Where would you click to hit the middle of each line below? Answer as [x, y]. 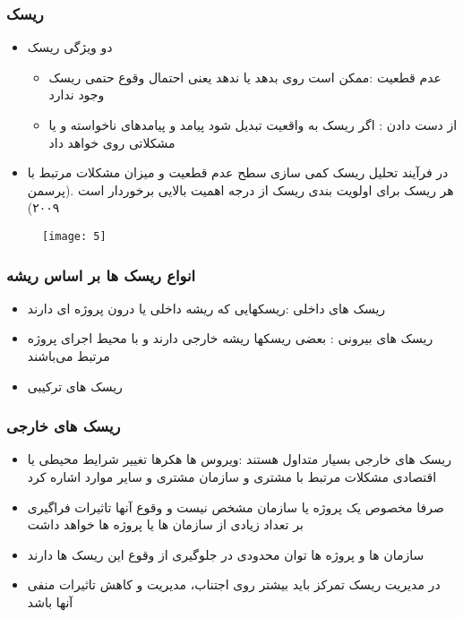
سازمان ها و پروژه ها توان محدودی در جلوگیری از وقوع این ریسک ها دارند [226, 554]
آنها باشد [50, 602]
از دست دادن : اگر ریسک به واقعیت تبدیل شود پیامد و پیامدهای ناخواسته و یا [253, 124]
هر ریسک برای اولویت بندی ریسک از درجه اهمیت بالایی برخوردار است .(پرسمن [240, 189]
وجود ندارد [77, 94]
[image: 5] [74, 236]
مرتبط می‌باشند [69, 356]
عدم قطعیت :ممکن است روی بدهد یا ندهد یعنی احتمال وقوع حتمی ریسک [245, 77]
